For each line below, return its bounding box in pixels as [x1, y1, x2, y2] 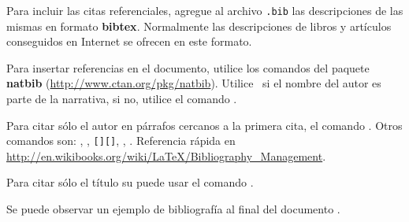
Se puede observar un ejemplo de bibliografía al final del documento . [6, 201, 340, 217]
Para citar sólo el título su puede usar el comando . [6, 174, 254, 191]
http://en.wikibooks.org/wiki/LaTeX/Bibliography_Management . [6, 147, 326, 164]
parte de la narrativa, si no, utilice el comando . [6, 91, 237, 107]
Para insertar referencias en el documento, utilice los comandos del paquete [6, 59, 370, 76]
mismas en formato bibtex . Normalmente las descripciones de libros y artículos [6, 17, 392, 34]
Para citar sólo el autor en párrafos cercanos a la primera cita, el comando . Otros [6, 117, 403, 133]
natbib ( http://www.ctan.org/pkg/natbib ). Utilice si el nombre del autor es [6, 75, 381, 91]
